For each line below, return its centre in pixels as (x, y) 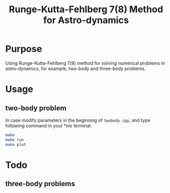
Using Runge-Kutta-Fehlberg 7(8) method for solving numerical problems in (85, 63)
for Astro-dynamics (86, 20)
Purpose (24, 49)
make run (15, 140)
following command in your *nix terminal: (49, 126)
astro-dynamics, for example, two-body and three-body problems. (76, 68)
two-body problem (36, 108)
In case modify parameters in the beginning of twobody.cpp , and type (78, 120)
